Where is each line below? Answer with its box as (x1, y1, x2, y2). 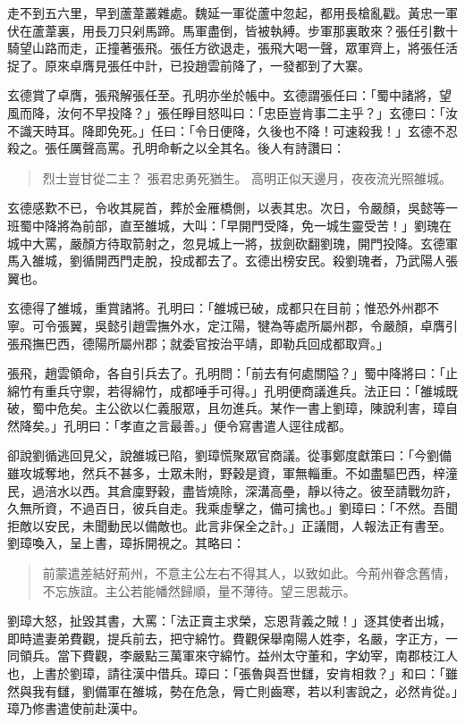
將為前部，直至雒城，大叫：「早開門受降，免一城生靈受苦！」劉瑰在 (56, 215, 452, 234)
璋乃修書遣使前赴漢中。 (7, 699, 145, 718)
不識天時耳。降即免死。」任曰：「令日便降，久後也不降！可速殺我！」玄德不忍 (7, 121, 458, 139)
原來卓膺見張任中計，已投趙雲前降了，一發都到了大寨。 (44, 55, 370, 74)
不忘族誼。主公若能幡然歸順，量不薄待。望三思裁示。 (42, 581, 356, 600)
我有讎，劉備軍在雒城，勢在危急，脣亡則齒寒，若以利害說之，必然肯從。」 (31, 681, 458, 700)
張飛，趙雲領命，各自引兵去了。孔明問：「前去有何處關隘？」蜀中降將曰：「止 (7, 364, 458, 383)
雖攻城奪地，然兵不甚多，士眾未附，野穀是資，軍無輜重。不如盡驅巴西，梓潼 (7, 464, 458, 483)
